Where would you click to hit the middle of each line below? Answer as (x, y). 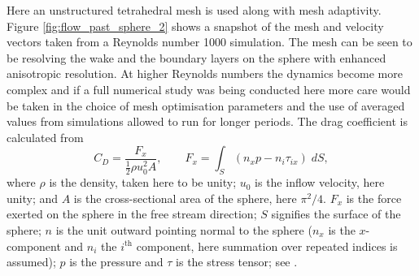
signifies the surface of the (336, 214)
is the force (374, 198)
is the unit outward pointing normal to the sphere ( (184, 229)
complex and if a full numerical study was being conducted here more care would (209, 89)
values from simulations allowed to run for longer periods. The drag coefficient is (207, 121)
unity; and (33, 198)
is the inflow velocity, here (320, 182)
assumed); (31, 262)
